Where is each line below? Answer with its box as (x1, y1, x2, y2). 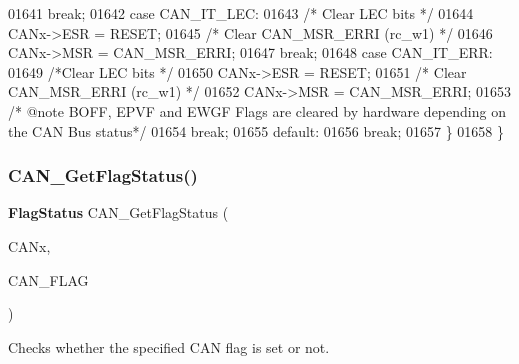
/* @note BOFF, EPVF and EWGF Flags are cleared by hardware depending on (8, 100, 506, 121)
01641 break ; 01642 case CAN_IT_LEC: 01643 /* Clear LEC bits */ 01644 (8, 3, 474, 23)
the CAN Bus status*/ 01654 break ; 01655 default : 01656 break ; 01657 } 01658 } (8, 120, 504, 141)
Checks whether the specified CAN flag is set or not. (8, 336, 330, 357)
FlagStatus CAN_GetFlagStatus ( (8, 202, 229, 223)
